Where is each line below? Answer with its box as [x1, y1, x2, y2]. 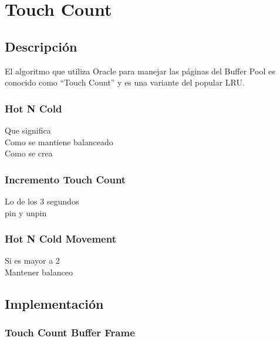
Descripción [5, 37, 77, 55]
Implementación [5, 294, 104, 312]
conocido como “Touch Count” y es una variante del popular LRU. [5, 76, 245, 88]
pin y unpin [5, 206, 47, 219]
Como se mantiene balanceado [5, 135, 113, 148]
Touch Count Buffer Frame [5, 325, 135, 340]
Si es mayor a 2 [5, 254, 60, 267]
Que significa [5, 124, 51, 136]
